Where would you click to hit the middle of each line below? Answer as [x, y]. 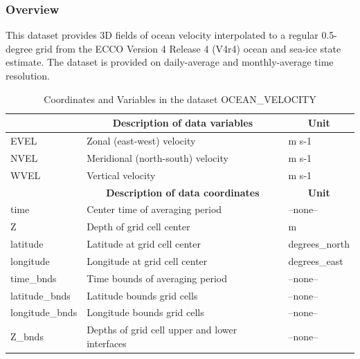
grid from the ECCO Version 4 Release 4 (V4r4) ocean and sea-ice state [188, 48]
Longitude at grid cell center [147, 260]
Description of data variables [183, 123]
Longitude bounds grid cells [145, 312]
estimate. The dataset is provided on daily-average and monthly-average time [170, 62]
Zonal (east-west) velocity [141, 141]
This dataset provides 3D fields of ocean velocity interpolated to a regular [162, 35]
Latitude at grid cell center [144, 244]
